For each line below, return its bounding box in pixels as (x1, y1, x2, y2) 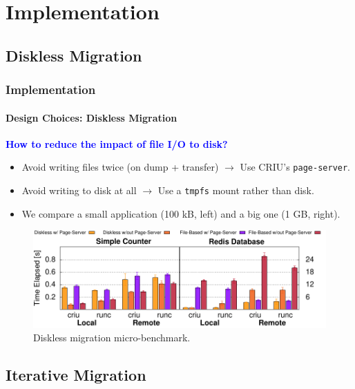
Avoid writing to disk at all (21, 183, 137, 198)
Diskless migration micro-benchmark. (33, 330, 191, 345)
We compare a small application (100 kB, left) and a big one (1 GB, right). (21, 206, 340, 220)
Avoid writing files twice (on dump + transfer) (21, 160, 219, 174)
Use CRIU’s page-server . (240, 160, 351, 174)
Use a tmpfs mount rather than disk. (157, 183, 314, 198)
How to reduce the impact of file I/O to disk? (6, 136, 228, 151)
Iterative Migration (6, 364, 146, 386)
